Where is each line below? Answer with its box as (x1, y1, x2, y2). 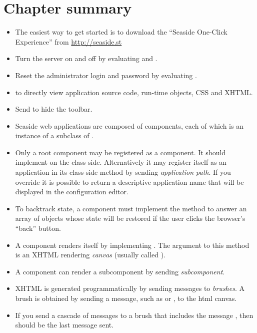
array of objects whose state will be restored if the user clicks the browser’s (15, 213, 245, 223)
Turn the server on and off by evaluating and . (15, 53, 157, 64)
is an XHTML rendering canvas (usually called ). (15, 249, 166, 260)
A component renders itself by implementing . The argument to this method (15, 239, 249, 250)
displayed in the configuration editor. (15, 186, 128, 197)
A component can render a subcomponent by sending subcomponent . (15, 266, 225, 276)
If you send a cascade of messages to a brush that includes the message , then (15, 309, 253, 320)
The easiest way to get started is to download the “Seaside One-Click (15, 27, 227, 37)
